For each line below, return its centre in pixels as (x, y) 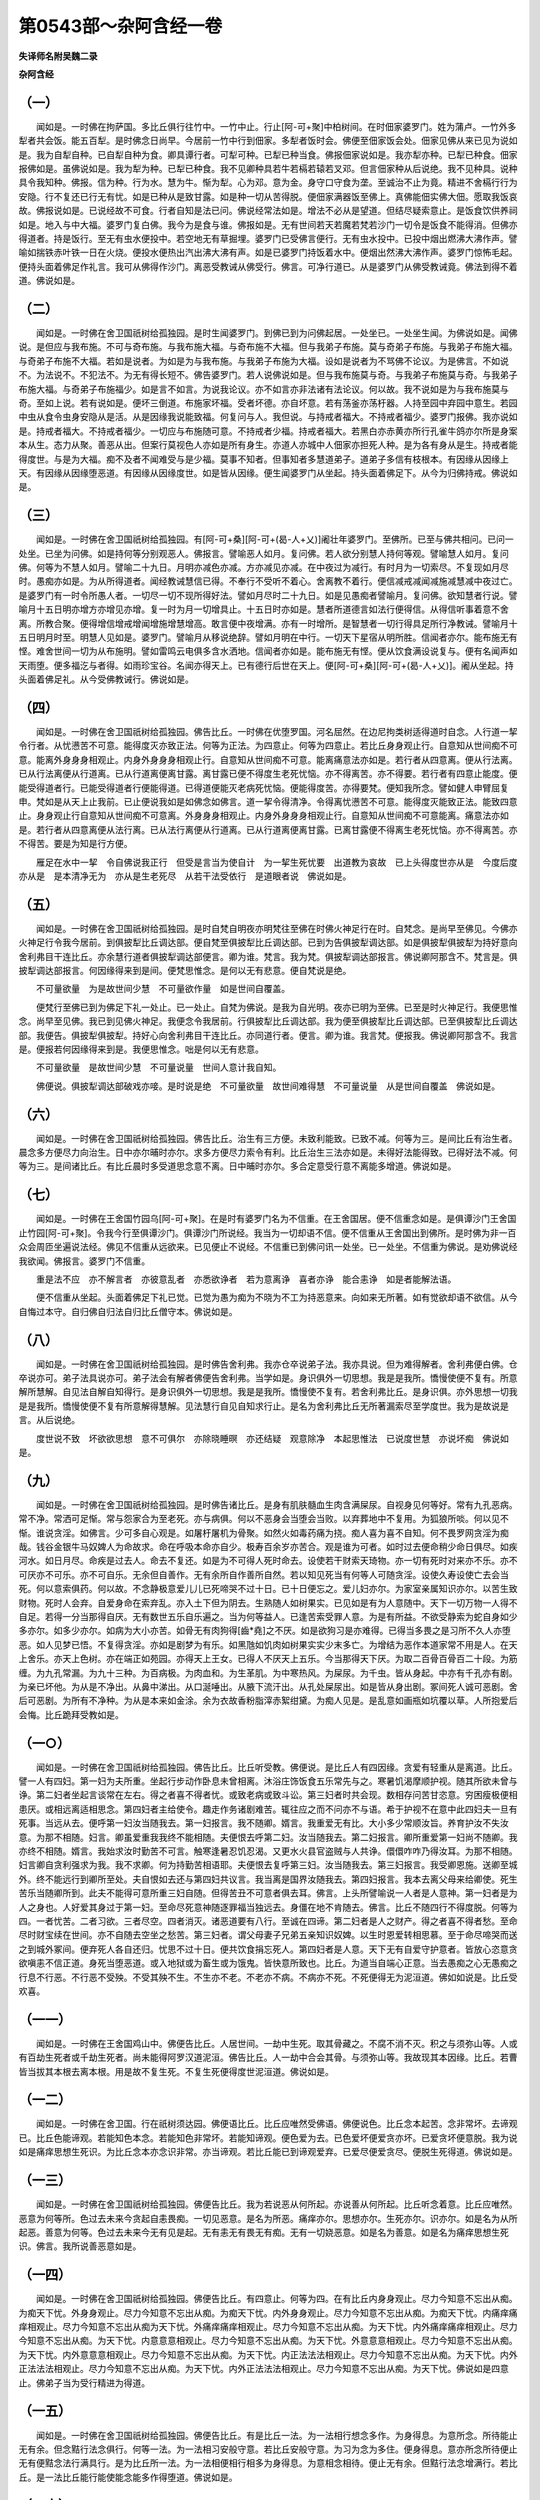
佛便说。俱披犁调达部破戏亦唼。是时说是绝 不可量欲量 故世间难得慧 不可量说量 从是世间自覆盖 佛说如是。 (267, 1086)
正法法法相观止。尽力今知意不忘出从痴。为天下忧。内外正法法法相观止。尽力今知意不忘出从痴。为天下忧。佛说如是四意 (263, 2369)
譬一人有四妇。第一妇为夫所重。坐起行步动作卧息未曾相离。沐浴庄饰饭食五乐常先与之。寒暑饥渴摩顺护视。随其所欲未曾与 (268, 1781)
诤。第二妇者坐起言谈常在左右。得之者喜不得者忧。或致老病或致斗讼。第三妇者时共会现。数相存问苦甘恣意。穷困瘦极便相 (268, 1795)
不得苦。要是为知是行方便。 (75, 844)
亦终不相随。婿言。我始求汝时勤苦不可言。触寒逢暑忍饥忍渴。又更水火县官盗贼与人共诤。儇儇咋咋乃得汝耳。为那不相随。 (268, 1851)
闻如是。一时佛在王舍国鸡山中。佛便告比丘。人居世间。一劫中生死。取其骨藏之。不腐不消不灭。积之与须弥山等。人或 (276, 2043)
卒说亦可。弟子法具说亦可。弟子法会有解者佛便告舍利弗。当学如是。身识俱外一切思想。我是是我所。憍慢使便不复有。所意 (268, 1378)
